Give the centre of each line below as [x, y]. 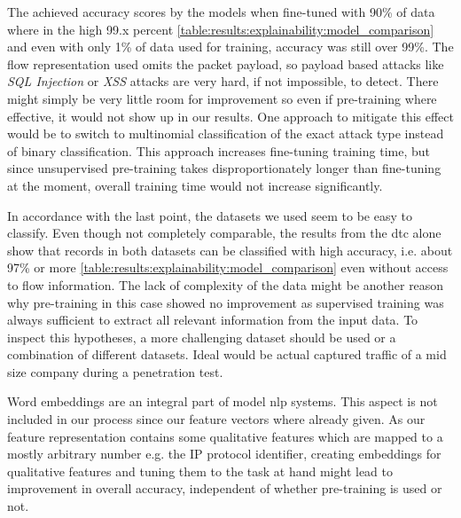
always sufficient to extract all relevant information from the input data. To [213, 320]
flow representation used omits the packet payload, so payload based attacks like [226, 63]
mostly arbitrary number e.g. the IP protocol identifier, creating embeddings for [224, 454]
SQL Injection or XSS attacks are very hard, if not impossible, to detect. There [223, 81]
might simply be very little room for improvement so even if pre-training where [222, 98]
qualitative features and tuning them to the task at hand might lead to [200, 471]
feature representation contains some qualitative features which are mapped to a [225, 436]
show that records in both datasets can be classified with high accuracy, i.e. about [230, 250]
